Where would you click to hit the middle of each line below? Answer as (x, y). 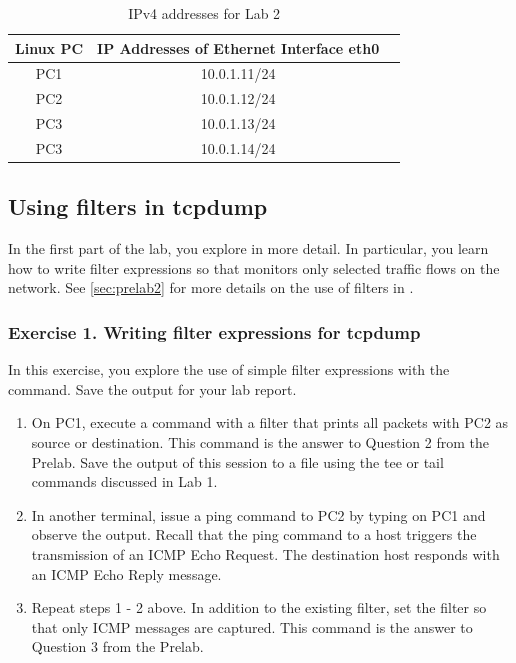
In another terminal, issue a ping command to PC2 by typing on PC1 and (258, 514)
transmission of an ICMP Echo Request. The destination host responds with (265, 554)
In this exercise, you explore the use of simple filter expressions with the (229, 369)
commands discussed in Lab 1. (124, 481)
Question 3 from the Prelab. (117, 646)
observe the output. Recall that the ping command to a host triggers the (254, 534)
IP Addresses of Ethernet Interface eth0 (238, 47)
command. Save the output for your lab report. (152, 388)
